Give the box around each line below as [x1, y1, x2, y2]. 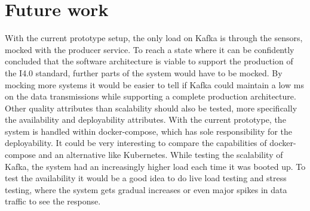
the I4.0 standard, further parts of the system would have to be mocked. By [5, 66, 283, 79]
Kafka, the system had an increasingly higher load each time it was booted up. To [5, 160, 306, 172]
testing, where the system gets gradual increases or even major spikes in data [5, 183, 287, 196]
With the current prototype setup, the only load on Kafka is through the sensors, [5, 32, 303, 44]
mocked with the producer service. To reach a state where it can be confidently [5, 43, 294, 55]
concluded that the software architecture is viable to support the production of [5, 55, 293, 67]
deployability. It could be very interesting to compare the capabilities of [5, 136, 267, 149]
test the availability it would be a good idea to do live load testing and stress [5, 172, 287, 184]
